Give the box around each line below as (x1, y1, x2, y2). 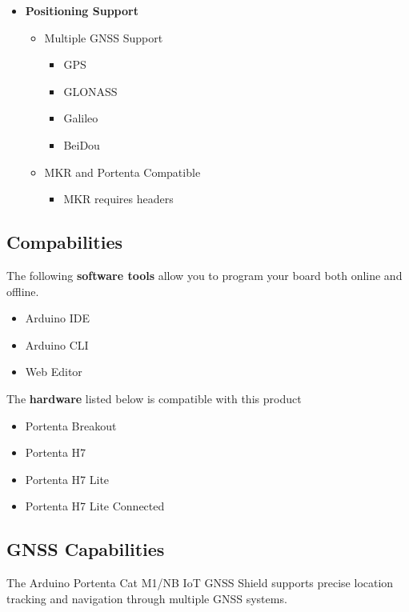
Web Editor (25, 363, 82, 380)
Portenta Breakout (25, 417, 117, 434)
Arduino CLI (25, 336, 89, 353)
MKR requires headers (63, 190, 174, 207)
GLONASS (63, 82, 118, 99)
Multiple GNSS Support (44, 29, 163, 46)
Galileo (63, 110, 98, 126)
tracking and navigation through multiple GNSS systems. (6, 590, 287, 606)
